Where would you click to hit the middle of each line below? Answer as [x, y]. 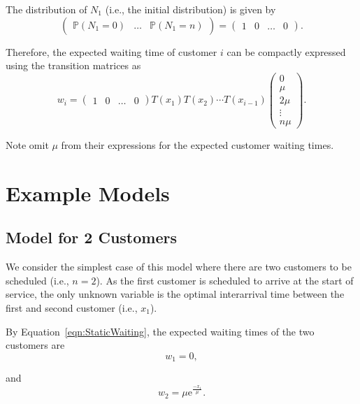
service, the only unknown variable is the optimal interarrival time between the [175, 294]
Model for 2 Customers [92, 237]
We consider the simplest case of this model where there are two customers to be [179, 267]
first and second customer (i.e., [72, 307]
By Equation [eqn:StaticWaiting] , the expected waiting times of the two [160, 331]
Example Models [88, 193]
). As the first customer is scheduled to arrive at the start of [225, 280]
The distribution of [46, 9]
